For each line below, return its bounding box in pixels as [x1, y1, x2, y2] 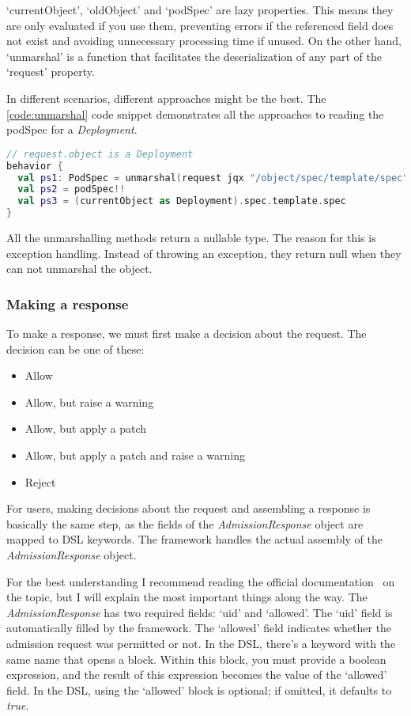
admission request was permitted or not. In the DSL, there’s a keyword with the [6, 635, 396, 651]
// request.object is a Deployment [6, 148, 194, 160]
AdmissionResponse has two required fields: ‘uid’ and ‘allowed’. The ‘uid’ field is [6, 604, 393, 620]
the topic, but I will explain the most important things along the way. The [6, 589, 368, 605]
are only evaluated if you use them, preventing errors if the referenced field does [6, 17, 394, 33]
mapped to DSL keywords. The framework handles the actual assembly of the [6, 531, 383, 547]
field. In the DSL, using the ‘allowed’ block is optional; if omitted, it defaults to [6, 681, 392, 698]
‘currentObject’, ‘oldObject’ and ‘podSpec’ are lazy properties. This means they [6, 2, 394, 17]
